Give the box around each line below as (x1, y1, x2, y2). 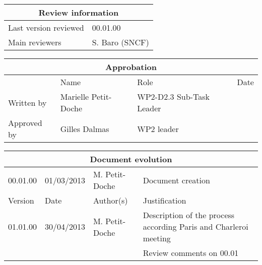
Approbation (105, 61, 157, 73)
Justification (143, 194, 186, 206)
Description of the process (143, 209, 235, 221)
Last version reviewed (8, 22, 84, 33)
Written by (8, 96, 47, 108)
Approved (8, 117, 42, 128)
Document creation (143, 174, 210, 186)
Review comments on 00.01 (143, 247, 239, 258)
